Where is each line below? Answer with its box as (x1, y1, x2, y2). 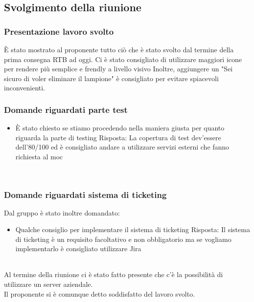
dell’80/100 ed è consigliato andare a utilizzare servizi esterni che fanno (15, 142, 230, 152)
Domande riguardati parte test (4, 103, 128, 115)
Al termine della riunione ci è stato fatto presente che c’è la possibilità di (4, 269, 223, 280)
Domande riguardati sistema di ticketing (4, 189, 167, 201)
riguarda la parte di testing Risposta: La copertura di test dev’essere (15, 132, 221, 142)
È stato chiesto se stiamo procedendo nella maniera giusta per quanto (15, 123, 225, 133)
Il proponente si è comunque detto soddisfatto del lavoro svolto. (4, 288, 195, 299)
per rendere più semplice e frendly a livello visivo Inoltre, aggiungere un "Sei (4, 64, 233, 74)
